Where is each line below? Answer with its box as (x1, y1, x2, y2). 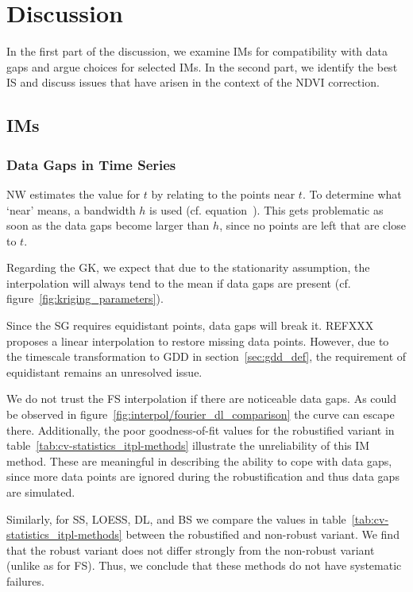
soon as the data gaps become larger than (6, 217, 210, 234)
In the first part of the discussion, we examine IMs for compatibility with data (6, 43, 388, 60)
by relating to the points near (151, 185, 295, 202)
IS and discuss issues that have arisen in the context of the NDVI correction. (6, 74, 380, 91)
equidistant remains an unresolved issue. (6, 363, 203, 380)
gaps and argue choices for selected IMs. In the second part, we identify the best (6, 58, 398, 75)
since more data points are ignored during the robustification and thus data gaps (6, 468, 399, 485)
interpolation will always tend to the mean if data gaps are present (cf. (6, 274, 351, 291)
